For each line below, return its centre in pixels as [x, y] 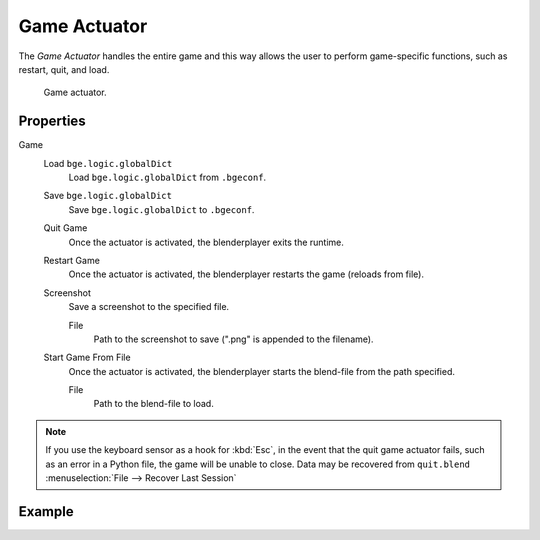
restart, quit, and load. [64, 69]
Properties [52, 121]
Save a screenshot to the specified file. [149, 307]
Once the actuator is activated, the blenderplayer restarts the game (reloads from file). [246, 274]
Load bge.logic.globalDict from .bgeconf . [167, 177]
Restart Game [71, 260]
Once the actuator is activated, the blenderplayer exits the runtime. [206, 242]
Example [46, 511]
